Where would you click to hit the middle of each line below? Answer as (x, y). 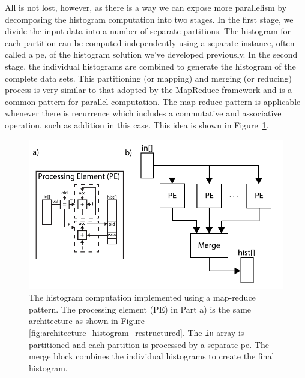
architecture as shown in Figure (87, 321)
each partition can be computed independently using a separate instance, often (150, 42)
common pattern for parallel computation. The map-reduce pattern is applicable (153, 101)
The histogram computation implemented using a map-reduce (142, 297)
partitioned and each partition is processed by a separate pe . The (149, 344)
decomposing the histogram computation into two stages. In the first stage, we (149, 19)
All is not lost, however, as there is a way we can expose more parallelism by (146, 7)
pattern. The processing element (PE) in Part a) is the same (140, 309)
